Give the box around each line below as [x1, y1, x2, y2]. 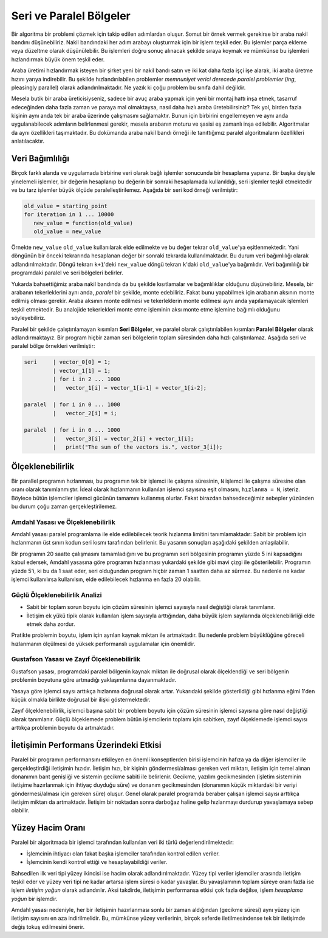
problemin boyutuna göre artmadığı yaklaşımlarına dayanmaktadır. [11, 676, 177, 684]
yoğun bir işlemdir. [11, 895, 58, 902]
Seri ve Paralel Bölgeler [11, 9, 131, 22]
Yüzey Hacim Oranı [11, 823, 86, 833]
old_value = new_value [33, 228, 101, 235]
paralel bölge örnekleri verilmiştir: [11, 342, 95, 350]
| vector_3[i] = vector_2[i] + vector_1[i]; [52, 435, 194, 442]
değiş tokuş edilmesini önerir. [11, 923, 85, 930]
